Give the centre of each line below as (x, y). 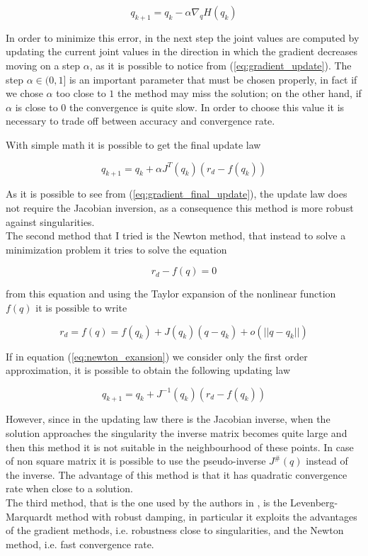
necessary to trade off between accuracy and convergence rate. (140, 121)
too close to (81, 93)
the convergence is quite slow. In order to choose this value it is (207, 107)
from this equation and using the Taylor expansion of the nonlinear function (171, 294)
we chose (24, 93)
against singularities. (50, 221)
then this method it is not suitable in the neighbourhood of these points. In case (180, 447)
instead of (327, 461)
